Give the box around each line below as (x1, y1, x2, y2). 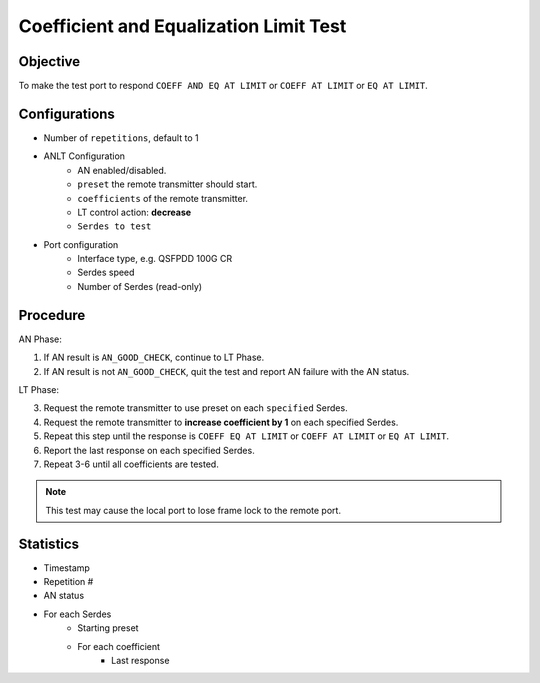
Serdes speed (77, 266, 135, 279)
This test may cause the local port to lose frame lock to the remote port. (45, 504, 342, 516)
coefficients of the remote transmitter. (77, 192, 249, 204)
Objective (18, 53, 81, 70)
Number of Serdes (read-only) (77, 280, 203, 292)
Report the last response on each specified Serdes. (43, 444, 255, 456)
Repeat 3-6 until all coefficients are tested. (43, 458, 219, 470)
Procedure (18, 306, 86, 324)
